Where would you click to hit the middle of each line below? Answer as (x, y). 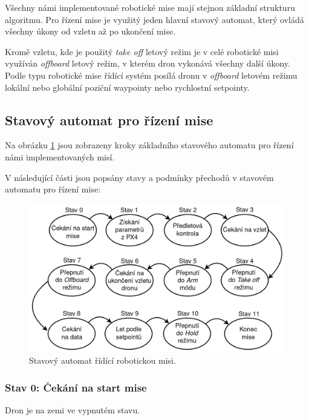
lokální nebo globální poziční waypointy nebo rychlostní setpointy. (127, 87)
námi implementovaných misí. (60, 156)
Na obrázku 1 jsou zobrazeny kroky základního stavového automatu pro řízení (149, 145)
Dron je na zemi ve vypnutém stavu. (73, 410)
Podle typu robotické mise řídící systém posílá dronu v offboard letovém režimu (151, 75)
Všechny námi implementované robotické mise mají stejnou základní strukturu (150, 7)
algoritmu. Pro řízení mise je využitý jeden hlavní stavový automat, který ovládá (154, 19)
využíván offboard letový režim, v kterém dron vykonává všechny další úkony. (148, 63)
